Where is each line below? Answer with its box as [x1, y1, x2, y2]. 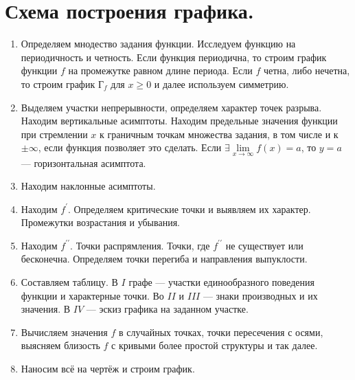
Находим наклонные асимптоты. [21, 179, 156, 193]
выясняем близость [21, 338, 100, 353]
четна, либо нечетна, [263, 63, 350, 78]
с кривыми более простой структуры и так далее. [111, 338, 318, 353]
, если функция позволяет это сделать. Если [38, 140, 222, 155]
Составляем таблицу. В [21, 275, 118, 289]
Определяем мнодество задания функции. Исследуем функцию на [21, 36, 296, 51]
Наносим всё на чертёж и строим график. [21, 361, 195, 376]
